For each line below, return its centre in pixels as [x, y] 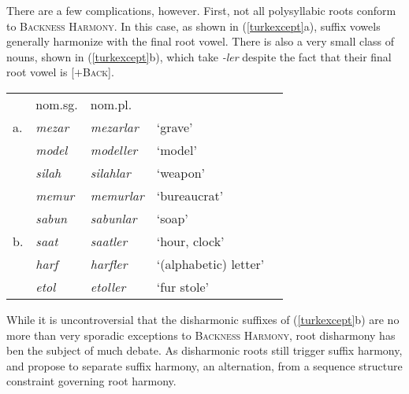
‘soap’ [172, 218]
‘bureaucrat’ [190, 195]
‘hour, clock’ [190, 241]
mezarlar [114, 127]
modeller [114, 149]
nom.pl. [111, 104]
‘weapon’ [181, 172]
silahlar [110, 172]
